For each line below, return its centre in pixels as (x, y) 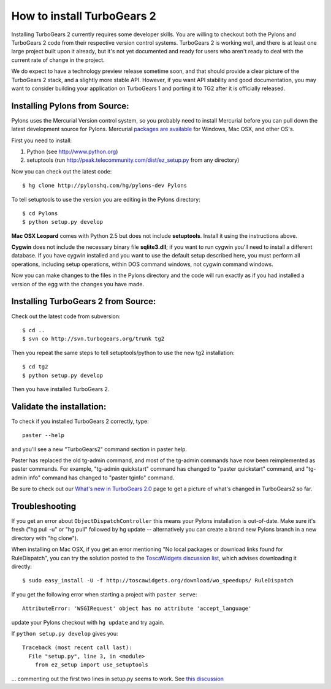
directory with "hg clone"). (45, 538)
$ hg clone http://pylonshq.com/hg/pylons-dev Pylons (105, 186)
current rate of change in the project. (58, 60)
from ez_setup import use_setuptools (91, 665)
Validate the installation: (59, 407)
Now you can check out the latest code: (62, 171)
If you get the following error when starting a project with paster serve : (104, 594)
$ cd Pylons (40, 213)
